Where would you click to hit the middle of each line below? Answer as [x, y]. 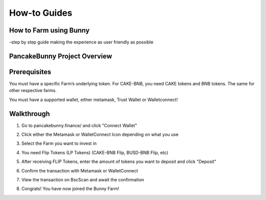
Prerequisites [30, 72]
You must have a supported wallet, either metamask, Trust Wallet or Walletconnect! [94, 100]
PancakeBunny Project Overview [61, 56]
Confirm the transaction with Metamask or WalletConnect [80, 170]
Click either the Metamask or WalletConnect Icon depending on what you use [100, 134]
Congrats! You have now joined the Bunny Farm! [70, 189]
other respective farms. [33, 91]
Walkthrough [30, 114]
